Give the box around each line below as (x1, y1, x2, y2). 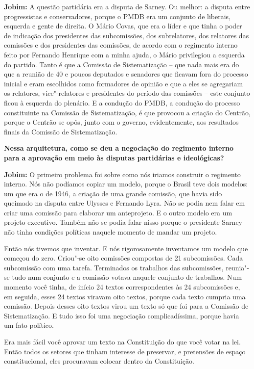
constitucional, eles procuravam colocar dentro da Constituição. (4, 356, 194, 366)
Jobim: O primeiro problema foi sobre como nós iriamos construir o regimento (4, 169, 241, 179)
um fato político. (4, 320, 54, 330)
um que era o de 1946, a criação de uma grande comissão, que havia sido (4, 188, 222, 198)
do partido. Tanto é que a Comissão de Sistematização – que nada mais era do (4, 59, 239, 69)
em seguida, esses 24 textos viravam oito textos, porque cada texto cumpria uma (4, 291, 246, 301)
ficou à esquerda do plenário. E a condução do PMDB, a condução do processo (4, 97, 240, 107)
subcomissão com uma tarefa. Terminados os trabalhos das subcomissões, (4, 262, 224, 272)
